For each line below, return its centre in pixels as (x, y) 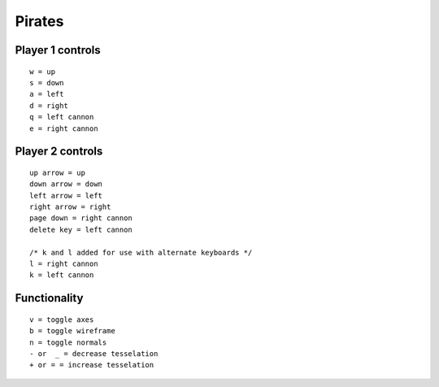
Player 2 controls (59, 152)
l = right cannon (64, 264)
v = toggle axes (62, 320)
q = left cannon (62, 117)
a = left (47, 94)
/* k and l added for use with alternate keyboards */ (141, 252)
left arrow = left (66, 196)
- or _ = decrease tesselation (94, 354)
